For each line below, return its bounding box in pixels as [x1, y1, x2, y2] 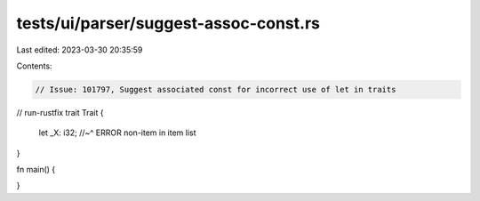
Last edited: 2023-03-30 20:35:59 [16, 44, 143, 55]
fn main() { [16, 165, 56, 175]
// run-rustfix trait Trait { [16, 107, 104, 117]
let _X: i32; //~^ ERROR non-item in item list [38, 127, 196, 138]
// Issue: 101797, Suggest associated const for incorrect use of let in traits [35, 84, 396, 94]
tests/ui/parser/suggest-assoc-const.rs [16, 13, 320, 33]
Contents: [16, 60, 52, 71]
